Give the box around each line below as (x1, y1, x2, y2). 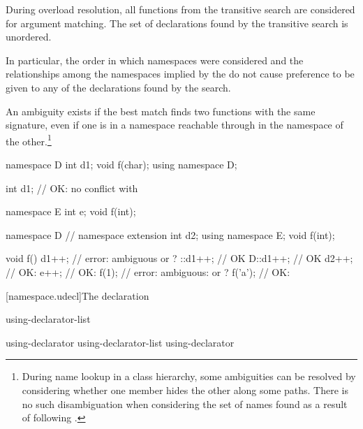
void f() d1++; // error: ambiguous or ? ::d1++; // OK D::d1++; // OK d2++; (6, 251, 353, 266)
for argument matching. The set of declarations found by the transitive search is (6, 15, 348, 30)
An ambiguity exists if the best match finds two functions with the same (6, 103, 316, 118)
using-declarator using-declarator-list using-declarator (6, 335, 235, 349)
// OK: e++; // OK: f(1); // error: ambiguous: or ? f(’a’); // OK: (6, 264, 290, 279)
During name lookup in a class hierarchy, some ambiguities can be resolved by (22, 369, 356, 384)
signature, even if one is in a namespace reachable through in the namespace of (6, 117, 343, 132)
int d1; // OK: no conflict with (6, 180, 138, 195)
